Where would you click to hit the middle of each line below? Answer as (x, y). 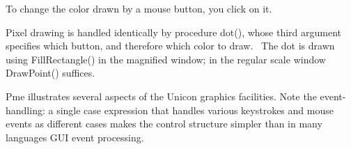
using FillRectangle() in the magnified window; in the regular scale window (166, 59)
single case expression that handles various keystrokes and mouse (195, 110)
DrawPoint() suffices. (50, 73)
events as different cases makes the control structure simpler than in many (164, 124)
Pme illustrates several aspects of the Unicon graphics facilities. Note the (161, 96)
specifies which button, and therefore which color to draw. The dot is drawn (170, 46)
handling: (25, 110)
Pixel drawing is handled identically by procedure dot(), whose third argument (174, 32)
